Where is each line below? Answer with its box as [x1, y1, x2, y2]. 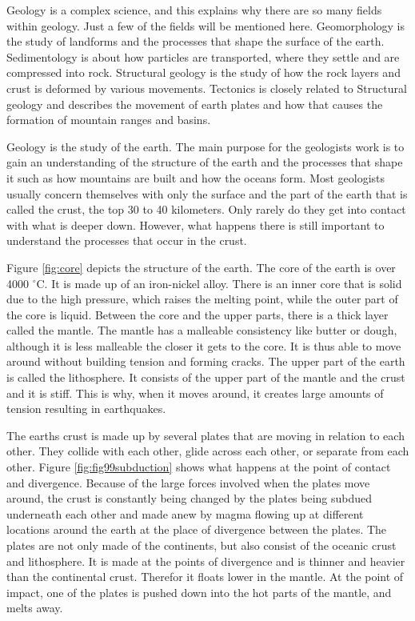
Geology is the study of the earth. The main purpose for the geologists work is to [6, 138, 405, 154]
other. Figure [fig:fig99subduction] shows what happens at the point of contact [6, 459, 391, 475]
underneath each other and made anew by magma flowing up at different [6, 505, 364, 522]
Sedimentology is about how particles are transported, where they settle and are [6, 48, 400, 65]
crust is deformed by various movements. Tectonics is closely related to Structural [6, 79, 407, 96]
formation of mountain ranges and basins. [6, 111, 211, 128]
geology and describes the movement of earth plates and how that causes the [6, 95, 383, 112]
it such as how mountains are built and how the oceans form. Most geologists [6, 169, 385, 186]
